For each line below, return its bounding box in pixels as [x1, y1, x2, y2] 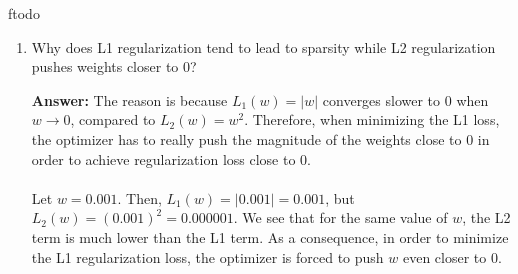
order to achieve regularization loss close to [31, 148, 296, 169]
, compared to [70, 109, 156, 130]
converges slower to [322, 89, 441, 110]
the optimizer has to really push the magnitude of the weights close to [31, 128, 462, 149]
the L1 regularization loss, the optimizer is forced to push [31, 246, 384, 267]
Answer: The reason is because [31, 89, 228, 110]
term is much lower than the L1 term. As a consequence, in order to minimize [31, 226, 509, 247]
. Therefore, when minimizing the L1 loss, [244, 109, 500, 130]
